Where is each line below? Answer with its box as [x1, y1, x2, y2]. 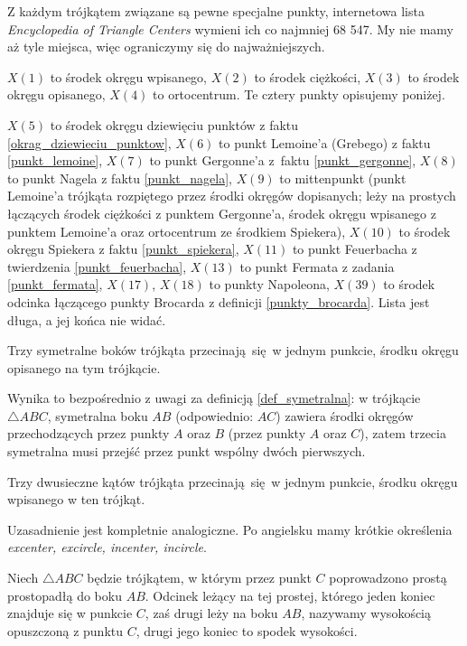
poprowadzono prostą [329, 568, 447, 587]
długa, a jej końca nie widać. [7, 310, 166, 329]
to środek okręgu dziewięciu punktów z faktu [50, 115, 299, 134]
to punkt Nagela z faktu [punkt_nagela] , [7, 168, 232, 187]
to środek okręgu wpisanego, [50, 67, 208, 86]
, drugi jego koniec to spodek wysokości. [135, 621, 358, 640]
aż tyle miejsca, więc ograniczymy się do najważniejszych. [7, 37, 325, 56]
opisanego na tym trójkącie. [7, 358, 161, 377]
